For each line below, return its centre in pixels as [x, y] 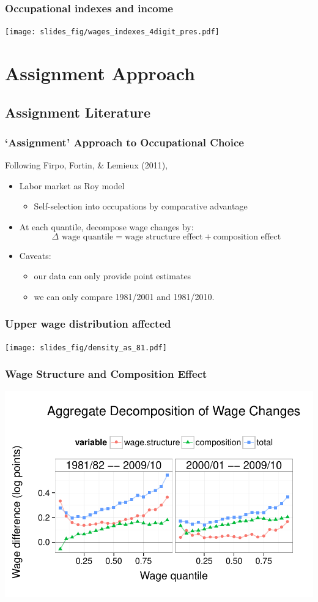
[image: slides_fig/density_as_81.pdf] [86, 348]
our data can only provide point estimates [113, 276]
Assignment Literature [78, 112]
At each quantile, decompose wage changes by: [106, 227]
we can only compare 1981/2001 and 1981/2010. [124, 296]
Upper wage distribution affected [88, 324]
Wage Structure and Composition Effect [106, 374]
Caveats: [35, 255]
